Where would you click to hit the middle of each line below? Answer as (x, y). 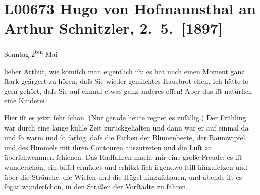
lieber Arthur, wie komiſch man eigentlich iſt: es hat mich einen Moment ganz (124, 71)
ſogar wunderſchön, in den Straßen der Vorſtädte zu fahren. (96, 187)
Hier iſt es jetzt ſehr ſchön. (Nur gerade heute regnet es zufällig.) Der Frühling (125, 117)
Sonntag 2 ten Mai (31, 53)
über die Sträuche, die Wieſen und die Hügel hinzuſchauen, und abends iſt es (123, 177)
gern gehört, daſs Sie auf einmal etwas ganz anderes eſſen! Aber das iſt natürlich (128, 90)
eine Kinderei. (25, 101)
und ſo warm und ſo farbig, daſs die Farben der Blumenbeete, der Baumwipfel (125, 137)
